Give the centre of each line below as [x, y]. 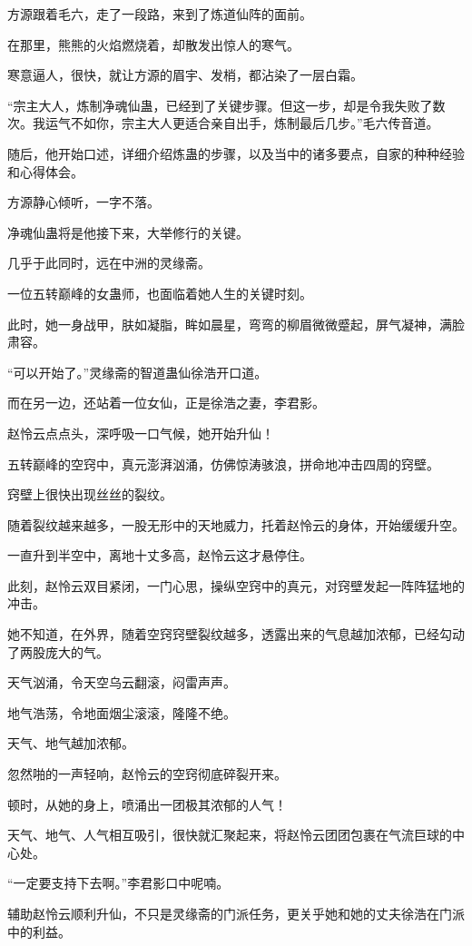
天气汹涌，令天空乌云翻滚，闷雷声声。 [122, 682]
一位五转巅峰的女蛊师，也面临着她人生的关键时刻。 [160, 293]
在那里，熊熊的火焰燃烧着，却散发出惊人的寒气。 [153, 44]
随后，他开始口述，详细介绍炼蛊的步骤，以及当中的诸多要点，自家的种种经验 [236, 153]
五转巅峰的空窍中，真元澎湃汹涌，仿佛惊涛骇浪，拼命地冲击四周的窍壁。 [223, 463]
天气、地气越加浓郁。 [71, 743]
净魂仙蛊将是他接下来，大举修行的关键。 [128, 232]
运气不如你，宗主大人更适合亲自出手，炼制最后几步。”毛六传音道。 [242, 123]
